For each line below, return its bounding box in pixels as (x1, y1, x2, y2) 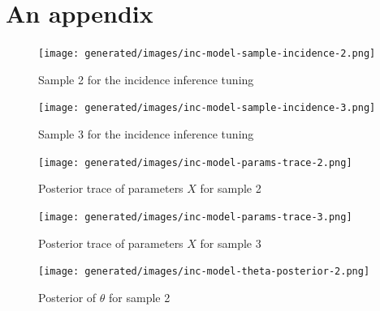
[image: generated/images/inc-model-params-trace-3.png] (38, 211, 352, 223)
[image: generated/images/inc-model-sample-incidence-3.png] (38, 102, 376, 114)
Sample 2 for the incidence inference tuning (38, 70, 254, 87)
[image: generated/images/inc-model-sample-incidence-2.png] (38, 48, 376, 60)
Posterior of (38, 288, 97, 305)
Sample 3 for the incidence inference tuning (38, 126, 254, 143)
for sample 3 (200, 234, 261, 251)
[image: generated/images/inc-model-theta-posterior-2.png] (38, 266, 370, 278)
